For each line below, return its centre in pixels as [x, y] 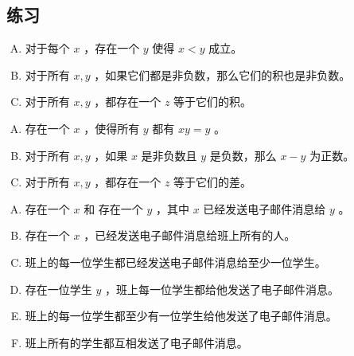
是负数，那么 [243, 155]
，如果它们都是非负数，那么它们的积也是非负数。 [222, 74]
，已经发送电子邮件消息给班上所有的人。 [190, 235]
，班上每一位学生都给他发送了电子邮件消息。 [222, 289]
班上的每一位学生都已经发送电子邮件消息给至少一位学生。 [175, 262]
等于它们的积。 [213, 102]
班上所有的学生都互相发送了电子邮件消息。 [136, 342]
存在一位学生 [58, 289]
